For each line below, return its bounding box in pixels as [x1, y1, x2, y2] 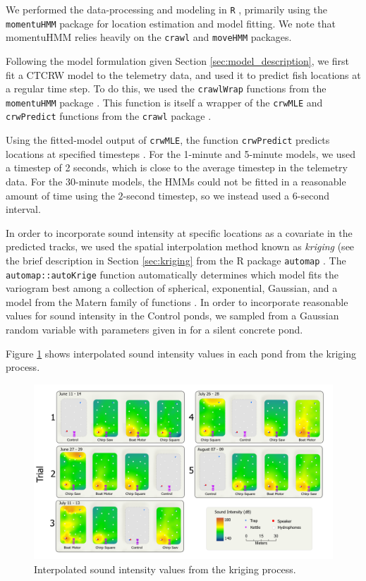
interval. [6, 202, 41, 216]
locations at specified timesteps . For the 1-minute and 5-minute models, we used [6, 146, 356, 161]
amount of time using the [6, 188, 115, 202]
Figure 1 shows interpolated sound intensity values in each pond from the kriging [6, 345, 356, 360]
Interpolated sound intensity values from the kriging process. [34, 561, 296, 576]
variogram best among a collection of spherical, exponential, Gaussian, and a [6, 281, 338, 295]
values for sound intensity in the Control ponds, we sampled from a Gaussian [6, 308, 339, 323]
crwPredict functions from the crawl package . [6, 109, 212, 123]
